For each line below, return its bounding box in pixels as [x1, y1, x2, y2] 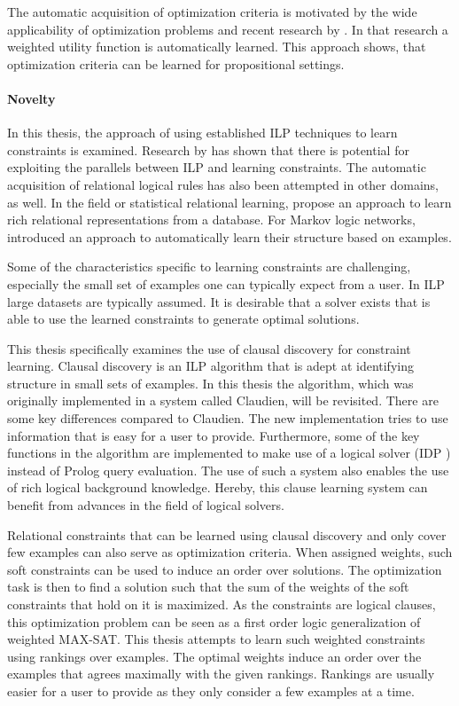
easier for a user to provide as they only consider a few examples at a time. [7, 681, 415, 700]
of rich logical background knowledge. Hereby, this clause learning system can [7, 478, 428, 497]
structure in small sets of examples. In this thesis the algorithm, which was [7, 373, 414, 392]
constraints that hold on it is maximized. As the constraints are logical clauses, [7, 595, 436, 614]
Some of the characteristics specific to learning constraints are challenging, [7, 257, 411, 276]
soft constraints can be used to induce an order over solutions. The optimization [7, 560, 442, 578]
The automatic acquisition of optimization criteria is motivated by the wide [7, 3, 417, 20]
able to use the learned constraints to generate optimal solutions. [7, 310, 360, 328]
